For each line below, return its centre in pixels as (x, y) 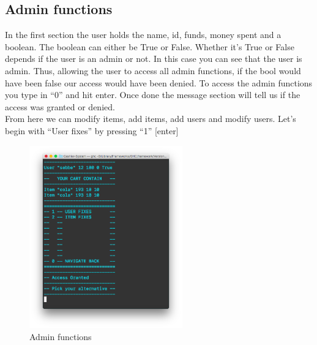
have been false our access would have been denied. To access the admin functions (159, 82)
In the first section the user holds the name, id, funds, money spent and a (143, 35)
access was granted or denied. (60, 106)
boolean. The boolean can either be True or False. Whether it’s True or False (150, 46)
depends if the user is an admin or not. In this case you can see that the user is (154, 59)
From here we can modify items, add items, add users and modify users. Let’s (151, 119)
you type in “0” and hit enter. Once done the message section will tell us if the (153, 95)
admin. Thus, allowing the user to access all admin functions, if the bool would (153, 70)
